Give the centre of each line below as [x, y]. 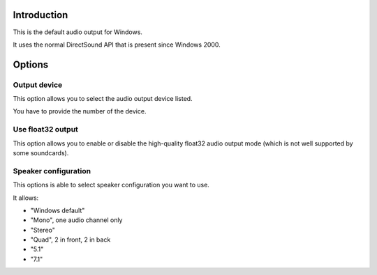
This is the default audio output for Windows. [78, 32]
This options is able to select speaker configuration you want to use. [111, 185]
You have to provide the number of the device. [80, 111]
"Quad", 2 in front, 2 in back [71, 239]
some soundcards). [41, 152]
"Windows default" [58, 210]
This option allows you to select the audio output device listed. [103, 99]
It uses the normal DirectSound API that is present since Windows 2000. [117, 45]
